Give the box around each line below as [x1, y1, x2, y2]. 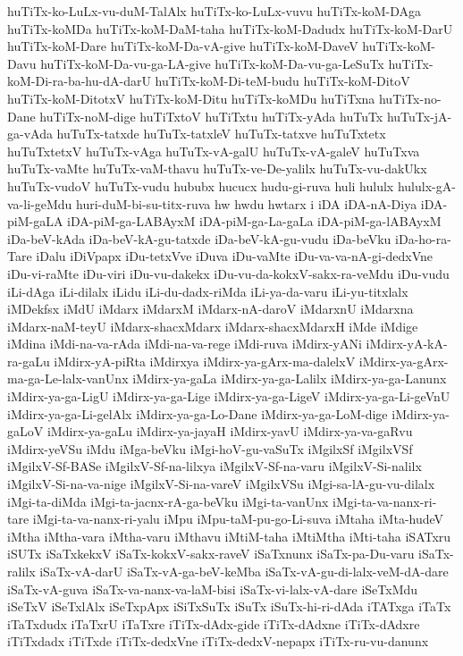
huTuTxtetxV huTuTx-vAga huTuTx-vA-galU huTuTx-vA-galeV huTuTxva [7, 141, 420, 160]
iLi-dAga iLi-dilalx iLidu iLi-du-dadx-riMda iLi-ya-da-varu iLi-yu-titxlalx [7, 282, 408, 300]
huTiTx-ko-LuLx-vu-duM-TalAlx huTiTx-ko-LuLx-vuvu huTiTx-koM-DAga [7, 2, 422, 20]
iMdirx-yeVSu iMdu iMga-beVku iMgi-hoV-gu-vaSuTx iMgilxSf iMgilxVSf [7, 439, 413, 458]
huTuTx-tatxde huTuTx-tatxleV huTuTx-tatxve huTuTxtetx [56, 124, 386, 143]
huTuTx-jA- [386, 106, 452, 125]
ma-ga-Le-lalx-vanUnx [7, 369, 129, 388]
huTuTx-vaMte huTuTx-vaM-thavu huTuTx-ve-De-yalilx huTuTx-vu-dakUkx [7, 159, 427, 178]
